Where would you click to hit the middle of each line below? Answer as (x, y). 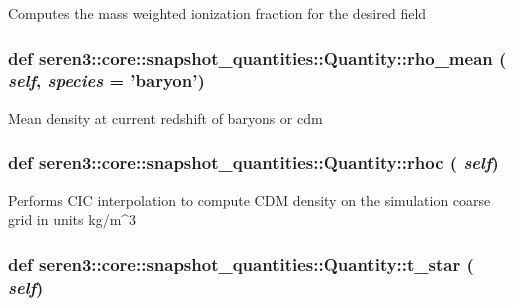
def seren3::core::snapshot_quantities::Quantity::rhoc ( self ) (253, 162)
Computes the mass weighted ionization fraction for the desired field (217, 13)
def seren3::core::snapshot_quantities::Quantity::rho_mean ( (257, 57)
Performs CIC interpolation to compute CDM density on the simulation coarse (249, 199)
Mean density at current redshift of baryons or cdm (165, 117)
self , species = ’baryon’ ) (106, 80)
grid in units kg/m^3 (72, 219)
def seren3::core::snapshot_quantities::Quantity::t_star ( (241, 263)
